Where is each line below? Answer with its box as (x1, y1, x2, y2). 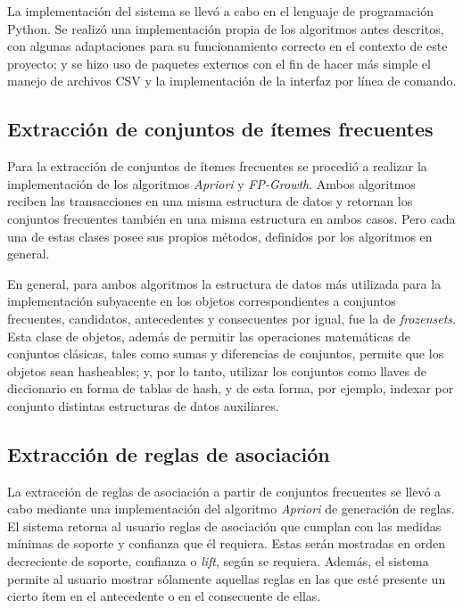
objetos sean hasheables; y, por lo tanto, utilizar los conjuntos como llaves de (7, 361, 426, 380)
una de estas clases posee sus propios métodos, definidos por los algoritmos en (7, 226, 433, 245)
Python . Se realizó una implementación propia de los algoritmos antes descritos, (7, 19, 444, 37)
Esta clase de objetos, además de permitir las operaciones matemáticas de (7, 326, 410, 345)
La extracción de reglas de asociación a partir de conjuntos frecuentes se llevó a (7, 481, 442, 500)
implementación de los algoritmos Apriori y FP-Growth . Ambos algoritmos (7, 174, 416, 193)
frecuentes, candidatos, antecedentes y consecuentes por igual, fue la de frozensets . (7, 308, 457, 327)
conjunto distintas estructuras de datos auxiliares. (7, 396, 279, 415)
